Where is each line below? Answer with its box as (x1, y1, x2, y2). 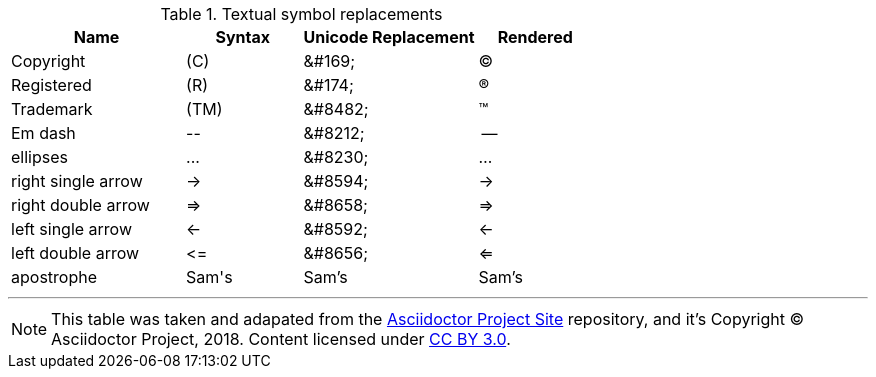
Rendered (497, 27, 573, 47)
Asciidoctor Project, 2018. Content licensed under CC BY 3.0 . (51, 329, 511, 349)
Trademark (11, 99, 93, 119)
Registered (11, 75, 92, 95)
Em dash (11, 123, 76, 143)
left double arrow (11, 243, 140, 263)
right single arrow (11, 171, 143, 191)
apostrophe (11, 267, 97, 287)
